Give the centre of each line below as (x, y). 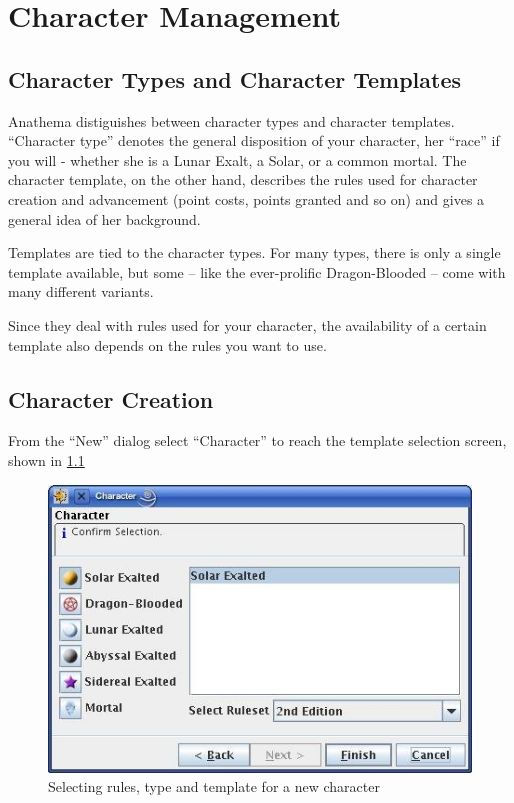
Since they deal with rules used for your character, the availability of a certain (247, 324)
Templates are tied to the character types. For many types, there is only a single (254, 252)
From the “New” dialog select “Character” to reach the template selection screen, (257, 440)
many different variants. (81, 291)
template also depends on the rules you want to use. (167, 344)
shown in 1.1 (46, 459)
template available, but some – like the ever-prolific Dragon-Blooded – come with (257, 271)
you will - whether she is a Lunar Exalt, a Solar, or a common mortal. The (237, 159)
